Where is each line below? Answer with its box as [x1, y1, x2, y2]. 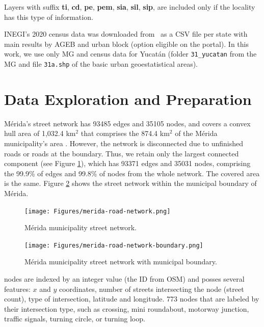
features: [4, 283, 31, 294]
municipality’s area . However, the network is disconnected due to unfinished [4, 138, 244, 148]
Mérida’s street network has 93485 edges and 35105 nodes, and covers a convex [4, 118, 251, 128]
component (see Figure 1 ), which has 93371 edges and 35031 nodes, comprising [4, 158, 251, 169]
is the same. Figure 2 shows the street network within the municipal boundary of [4, 178, 257, 188]
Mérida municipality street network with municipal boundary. [24, 256, 217, 267]
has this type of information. [4, 11, 93, 22]
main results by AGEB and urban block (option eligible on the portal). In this [4, 38, 249, 49]
